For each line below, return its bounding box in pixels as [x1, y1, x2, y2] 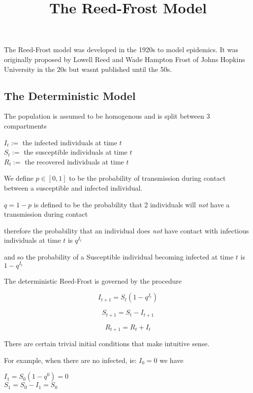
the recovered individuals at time [25, 156, 124, 166]
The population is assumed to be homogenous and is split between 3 [4, 111, 210, 121]
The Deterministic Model [4, 88, 136, 103]
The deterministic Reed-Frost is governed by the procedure [4, 275, 182, 286]
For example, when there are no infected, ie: [4, 355, 137, 365]
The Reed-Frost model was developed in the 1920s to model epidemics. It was [4, 44, 238, 55]
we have [159, 355, 184, 365]
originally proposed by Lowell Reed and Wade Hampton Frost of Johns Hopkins [4, 54, 245, 64]
